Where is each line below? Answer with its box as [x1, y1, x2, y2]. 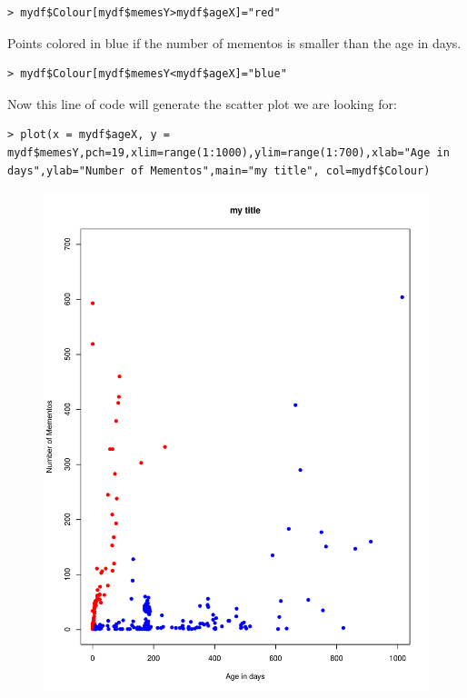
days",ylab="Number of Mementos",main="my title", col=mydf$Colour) [7, 164, 431, 177]
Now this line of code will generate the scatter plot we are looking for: [7, 94, 397, 113]
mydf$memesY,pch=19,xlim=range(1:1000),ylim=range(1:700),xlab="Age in [7, 145, 450, 159]
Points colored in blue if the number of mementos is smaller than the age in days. [7, 33, 462, 52]
